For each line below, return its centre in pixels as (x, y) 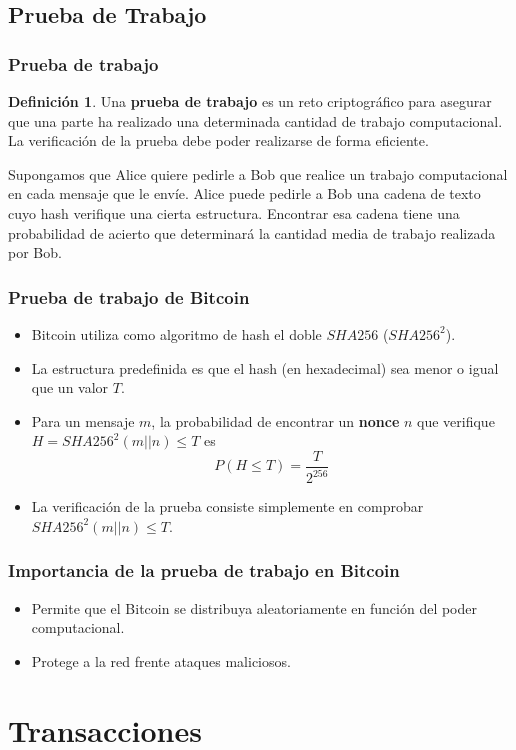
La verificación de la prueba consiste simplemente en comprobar (227, 506)
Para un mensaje (83, 420)
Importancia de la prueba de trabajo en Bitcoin (204, 570)
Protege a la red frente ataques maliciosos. (161, 660)
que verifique (456, 420)
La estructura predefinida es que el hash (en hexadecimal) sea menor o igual (265, 367)
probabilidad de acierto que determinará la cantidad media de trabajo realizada (252, 232)
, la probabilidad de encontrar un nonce (275, 420)
